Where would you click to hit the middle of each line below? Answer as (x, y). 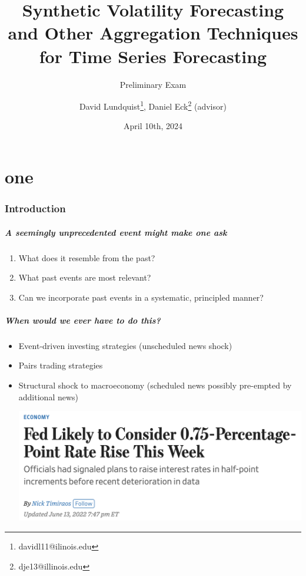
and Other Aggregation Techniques (153, 33)
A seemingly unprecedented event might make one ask (116, 232)
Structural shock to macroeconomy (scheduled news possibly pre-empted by (155, 385)
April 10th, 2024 (153, 126)
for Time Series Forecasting (153, 56)
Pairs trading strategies (61, 365)
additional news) (49, 396)
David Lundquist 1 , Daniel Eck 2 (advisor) (153, 105)
